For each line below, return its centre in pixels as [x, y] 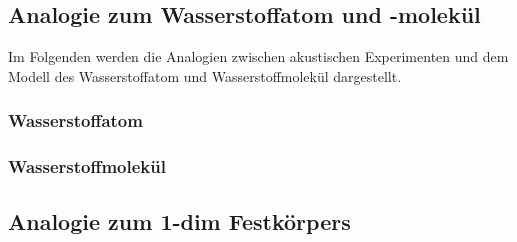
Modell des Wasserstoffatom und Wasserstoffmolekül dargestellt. [205, 75]
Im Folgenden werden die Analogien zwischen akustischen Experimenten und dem [258, 56]
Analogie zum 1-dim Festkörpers [179, 221]
